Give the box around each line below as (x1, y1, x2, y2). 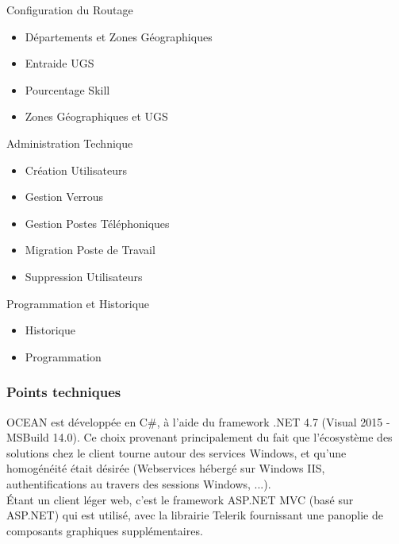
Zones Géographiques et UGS (25, 108, 168, 125)
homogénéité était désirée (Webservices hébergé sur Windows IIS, (6, 460, 325, 476)
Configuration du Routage (6, 2, 133, 17)
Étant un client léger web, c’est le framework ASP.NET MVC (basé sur (6, 491, 354, 507)
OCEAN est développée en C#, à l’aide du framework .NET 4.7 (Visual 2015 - (6, 413, 390, 430)
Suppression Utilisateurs (25, 268, 143, 284)
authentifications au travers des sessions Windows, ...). (6, 475, 271, 492)
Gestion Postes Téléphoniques (25, 214, 170, 231)
